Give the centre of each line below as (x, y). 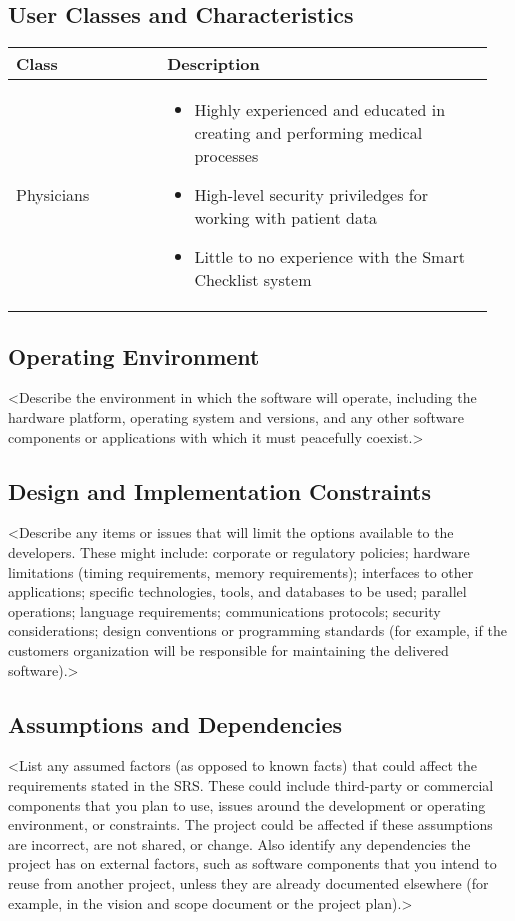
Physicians (53, 195)
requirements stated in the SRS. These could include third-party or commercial (251, 784)
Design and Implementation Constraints (220, 490)
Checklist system (253, 280)
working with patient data (286, 218)
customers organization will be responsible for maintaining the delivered (228, 649)
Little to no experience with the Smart (329, 257)
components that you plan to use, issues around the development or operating (247, 804)
